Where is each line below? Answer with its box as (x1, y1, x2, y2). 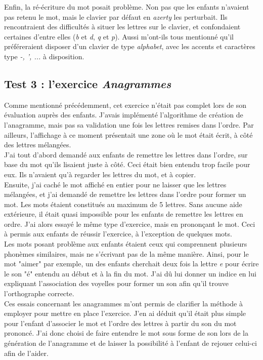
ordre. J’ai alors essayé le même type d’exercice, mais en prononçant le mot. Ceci (4, 218, 255, 229)
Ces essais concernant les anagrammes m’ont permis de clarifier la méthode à (4, 298, 243, 308)
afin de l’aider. (4, 347, 49, 358)
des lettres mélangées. (4, 139, 71, 150)
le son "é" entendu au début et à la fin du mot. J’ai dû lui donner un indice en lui (4, 268, 256, 278)
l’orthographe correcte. (4, 288, 74, 299)
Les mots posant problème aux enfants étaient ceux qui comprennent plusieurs (4, 238, 247, 249)
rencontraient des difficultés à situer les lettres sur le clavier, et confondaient (4, 21, 241, 32)
